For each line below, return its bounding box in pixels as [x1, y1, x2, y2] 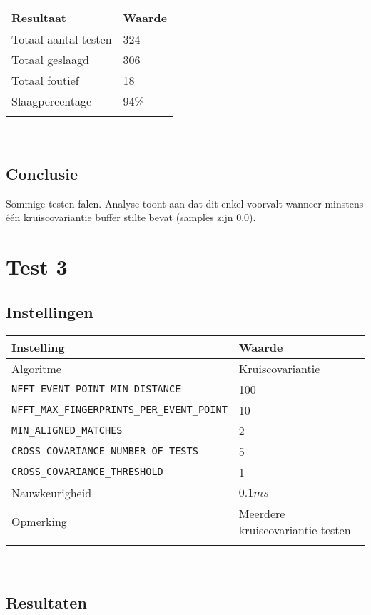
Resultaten [6, 591, 87, 613]
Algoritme [11, 360, 61, 377]
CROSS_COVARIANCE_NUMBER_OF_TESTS [11, 445, 198, 457]
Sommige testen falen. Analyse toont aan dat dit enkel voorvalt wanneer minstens [6, 195, 364, 210]
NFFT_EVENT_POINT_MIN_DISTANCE [11, 383, 181, 395]
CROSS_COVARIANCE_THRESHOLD [11, 466, 163, 478]
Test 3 [6, 252, 68, 281]
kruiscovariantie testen [238, 521, 351, 538]
